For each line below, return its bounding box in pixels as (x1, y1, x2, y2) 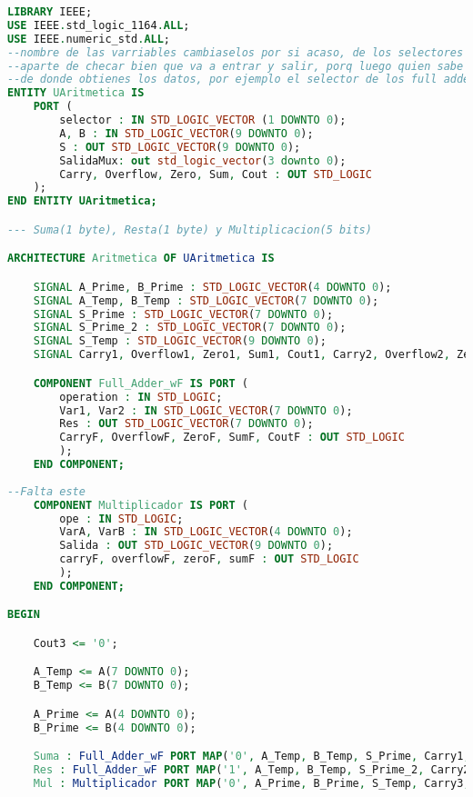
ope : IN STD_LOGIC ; (59, 512, 184, 525)
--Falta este (7, 484, 86, 498)
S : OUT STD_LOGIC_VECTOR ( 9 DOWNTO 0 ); (59, 140, 301, 154)
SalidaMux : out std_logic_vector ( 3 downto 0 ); (59, 154, 347, 167)
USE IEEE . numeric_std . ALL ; (7, 32, 171, 45)
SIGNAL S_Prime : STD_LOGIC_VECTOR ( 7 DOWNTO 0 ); (33, 307, 334, 321)
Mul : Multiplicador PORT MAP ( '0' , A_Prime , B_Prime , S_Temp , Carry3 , (33, 777, 470, 791)
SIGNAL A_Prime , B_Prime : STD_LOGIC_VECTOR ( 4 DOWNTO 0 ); (33, 280, 392, 294)
